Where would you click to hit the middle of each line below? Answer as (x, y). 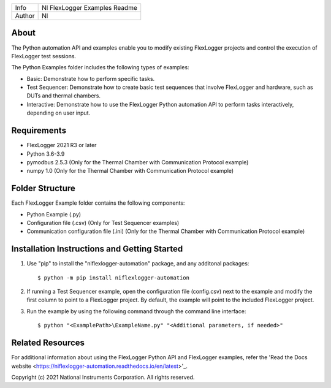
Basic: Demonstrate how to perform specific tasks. (91, 78)
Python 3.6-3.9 (46, 154)
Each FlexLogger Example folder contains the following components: (98, 203)
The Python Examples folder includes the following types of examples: (100, 67)
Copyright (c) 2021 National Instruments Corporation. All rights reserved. (103, 377)
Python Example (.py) (54, 214)
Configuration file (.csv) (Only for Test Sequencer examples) (103, 223)
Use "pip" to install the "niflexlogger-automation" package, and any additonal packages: (138, 264)
